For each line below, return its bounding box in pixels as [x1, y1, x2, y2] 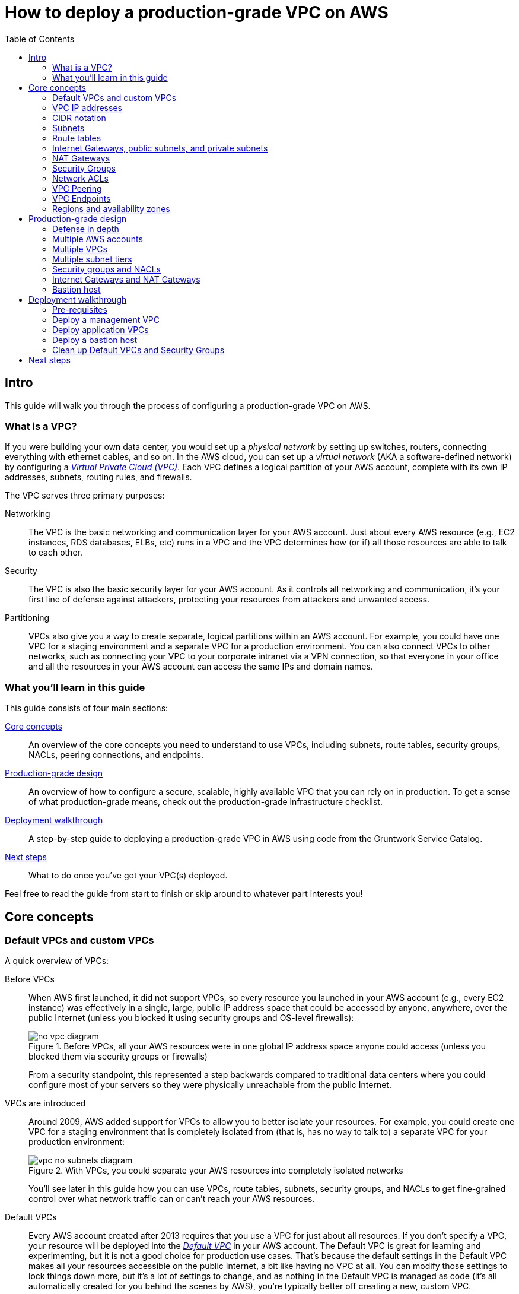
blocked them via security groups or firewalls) [28, 1051, 208, 1062]
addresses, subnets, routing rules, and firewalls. [5, 472, 192, 483]
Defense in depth [52, 223, 119, 234]
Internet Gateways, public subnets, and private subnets [52, 142, 268, 153]
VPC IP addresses [52, 102, 122, 113]
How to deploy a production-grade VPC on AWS [5, 2, 389, 23]
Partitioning [5, 613, 50, 623]
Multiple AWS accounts [52, 233, 143, 244]
